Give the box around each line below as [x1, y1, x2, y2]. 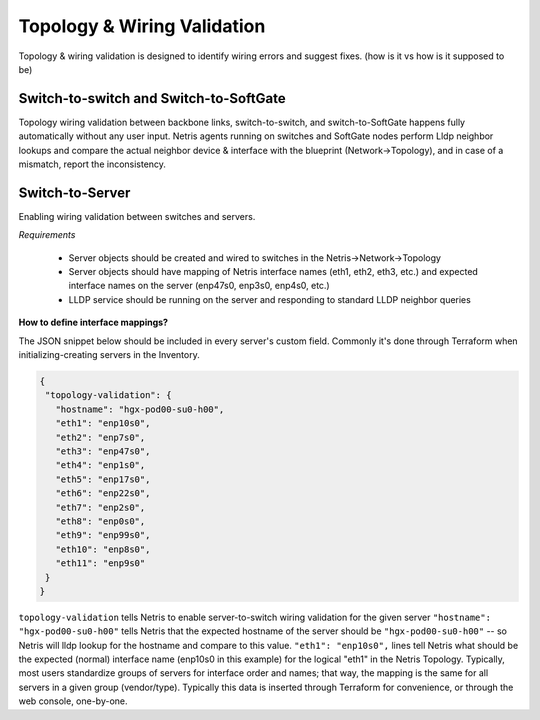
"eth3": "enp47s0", [55, 445, 151, 457]
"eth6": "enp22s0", [55, 488, 151, 499]
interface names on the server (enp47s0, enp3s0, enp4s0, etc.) [68, 280, 330, 292]
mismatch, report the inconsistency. [18, 158, 167, 170]
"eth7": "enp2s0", [55, 501, 146, 513]
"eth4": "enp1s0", [55, 460, 146, 471]
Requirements [18, 229, 76, 241]
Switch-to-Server [18, 184, 131, 201]
